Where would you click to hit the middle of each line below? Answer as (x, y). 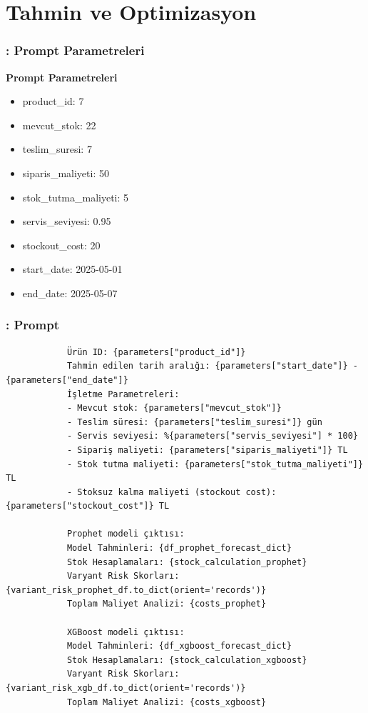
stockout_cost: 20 (61, 245)
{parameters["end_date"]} (67, 380)
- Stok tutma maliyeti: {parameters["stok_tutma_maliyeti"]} (215, 464)
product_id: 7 (53, 101)
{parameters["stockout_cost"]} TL (88, 506)
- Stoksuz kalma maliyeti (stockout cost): (172, 492)
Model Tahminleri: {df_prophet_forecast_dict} (179, 548)
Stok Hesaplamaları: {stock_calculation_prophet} (187, 562)
